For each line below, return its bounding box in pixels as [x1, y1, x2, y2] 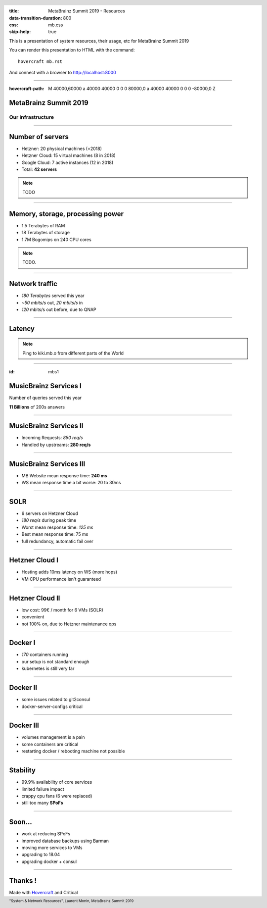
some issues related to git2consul [21, 697, 90, 703]
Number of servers [9, 132, 69, 141]
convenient [21, 614, 44, 620]
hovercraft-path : [9, 86, 44, 92]
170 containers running [21, 652, 69, 657]
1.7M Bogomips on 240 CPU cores [21, 236, 91, 243]
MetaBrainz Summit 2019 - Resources [48, 8, 126, 14]
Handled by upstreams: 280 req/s [21, 442, 91, 448]
